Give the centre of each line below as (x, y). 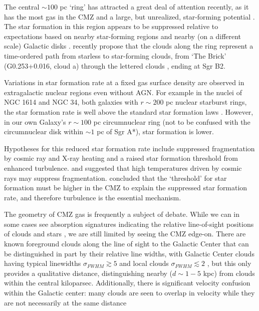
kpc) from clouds (229, 273)
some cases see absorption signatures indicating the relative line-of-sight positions (129, 224)
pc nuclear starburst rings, (206, 102)
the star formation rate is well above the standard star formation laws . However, (129, 111)
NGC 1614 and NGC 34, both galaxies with (71, 102)
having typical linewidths (43, 263)
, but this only (229, 263)
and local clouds (144, 263)
